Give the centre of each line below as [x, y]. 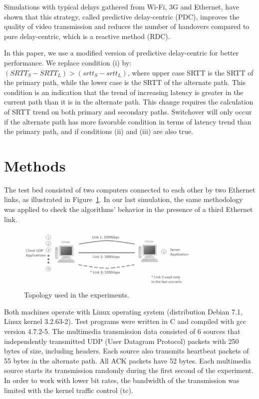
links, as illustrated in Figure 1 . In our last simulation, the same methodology [124, 199]
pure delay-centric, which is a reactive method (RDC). [87, 36]
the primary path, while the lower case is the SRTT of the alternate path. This [125, 82]
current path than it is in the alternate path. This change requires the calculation [129, 102]
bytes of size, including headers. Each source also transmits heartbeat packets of [127, 351]
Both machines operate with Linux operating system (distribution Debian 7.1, [123, 311]
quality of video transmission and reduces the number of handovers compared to [127, 26]
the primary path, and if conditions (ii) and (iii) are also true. [99, 131]
